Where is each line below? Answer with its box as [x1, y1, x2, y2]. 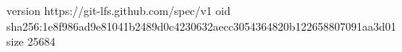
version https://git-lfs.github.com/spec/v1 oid [6, 2, 231, 18]
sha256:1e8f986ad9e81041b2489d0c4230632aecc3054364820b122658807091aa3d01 [6, 17, 396, 34]
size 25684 [6, 33, 56, 50]
